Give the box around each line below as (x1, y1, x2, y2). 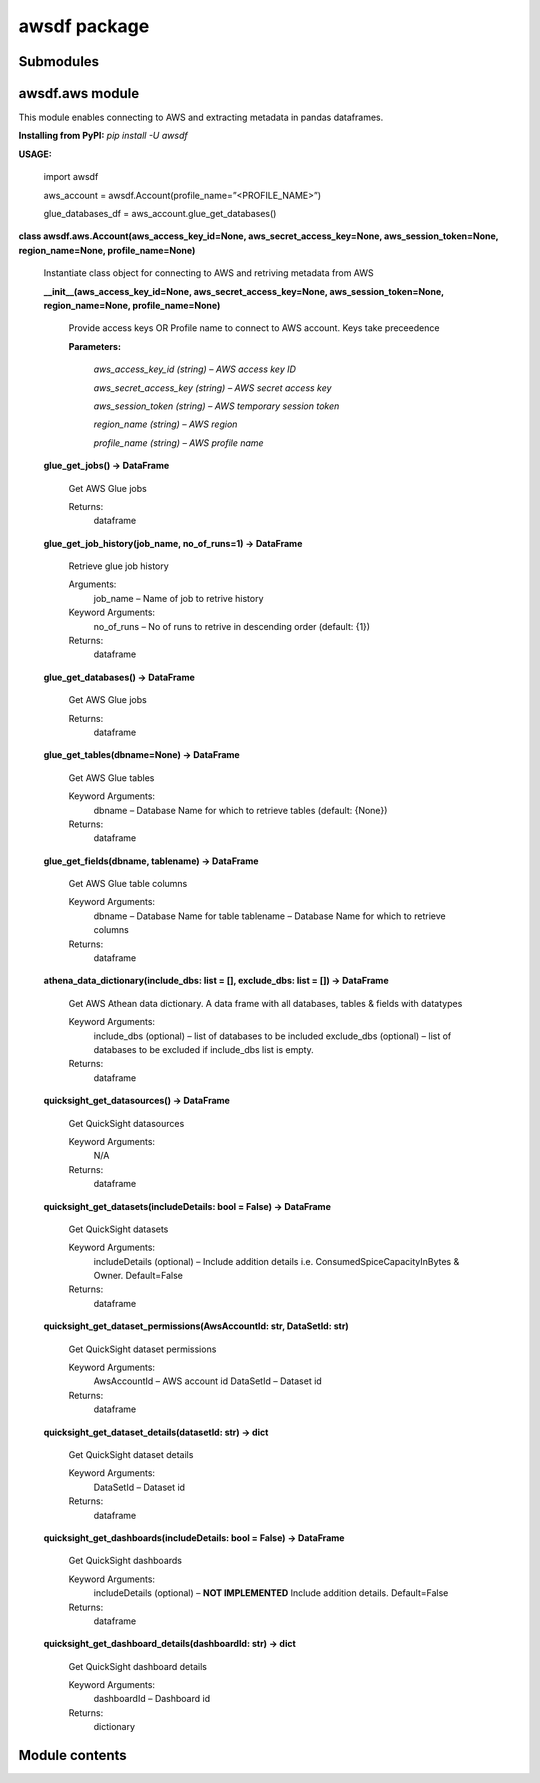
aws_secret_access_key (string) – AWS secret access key (93, 381, 332, 394)
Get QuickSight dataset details (68, 1448, 194, 1460)
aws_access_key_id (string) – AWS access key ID (93, 363, 297, 375)
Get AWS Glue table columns (68, 878, 188, 890)
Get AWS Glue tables (68, 771, 155, 784)
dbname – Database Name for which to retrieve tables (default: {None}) (93, 804, 388, 816)
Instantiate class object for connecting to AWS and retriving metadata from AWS (43, 267, 374, 279)
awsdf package (18, 15, 150, 37)
